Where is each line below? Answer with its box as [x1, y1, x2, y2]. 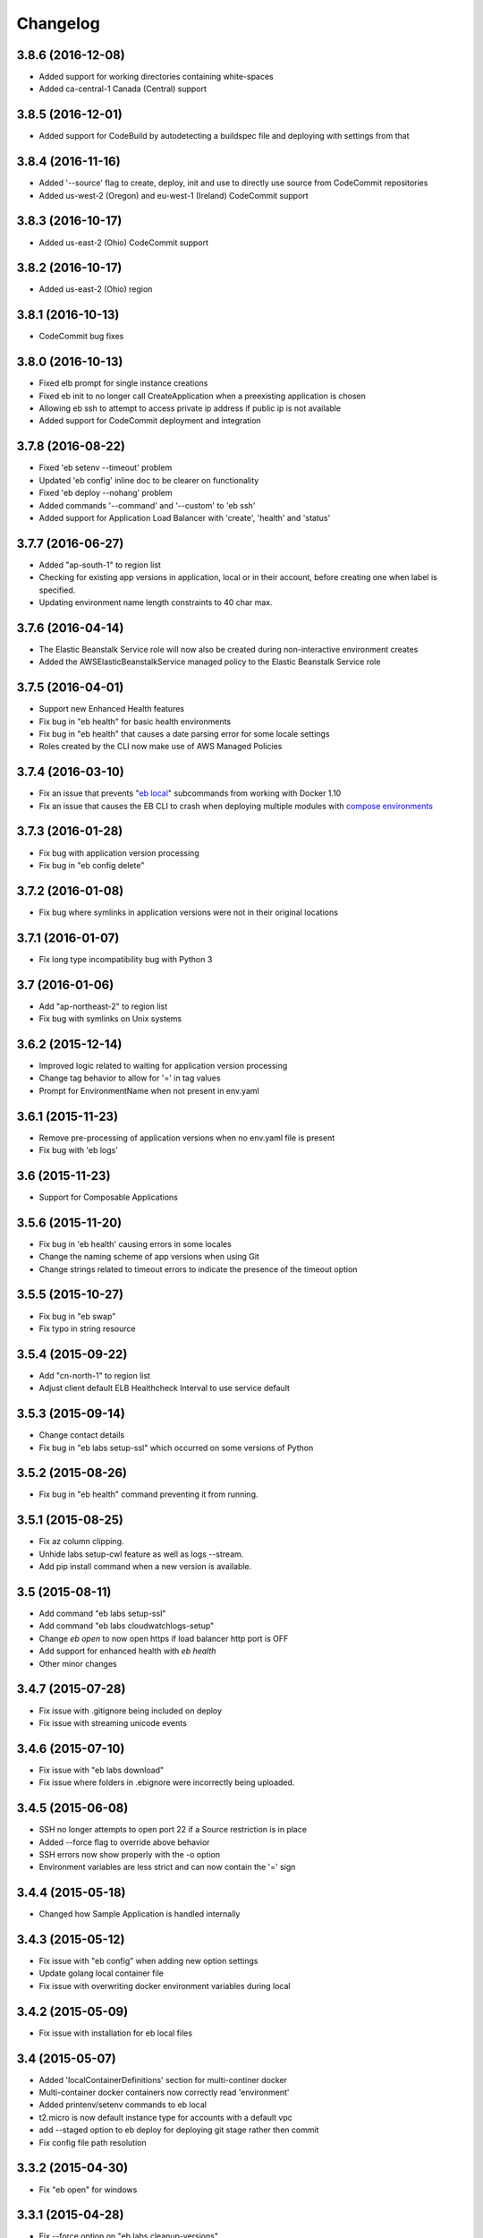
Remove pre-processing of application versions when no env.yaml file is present [38, 1132, 335, 1143]
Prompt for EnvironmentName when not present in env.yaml [38, 1085, 259, 1096]
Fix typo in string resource [38, 1323, 136, 1334]
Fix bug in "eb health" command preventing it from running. [38, 1489, 258, 1499]
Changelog [16, 13, 100, 33]
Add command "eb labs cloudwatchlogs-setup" [38, 1620, 215, 1631]
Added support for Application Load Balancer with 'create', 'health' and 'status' [38, 512, 331, 523]
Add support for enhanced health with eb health [38, 1645, 216, 1656]
